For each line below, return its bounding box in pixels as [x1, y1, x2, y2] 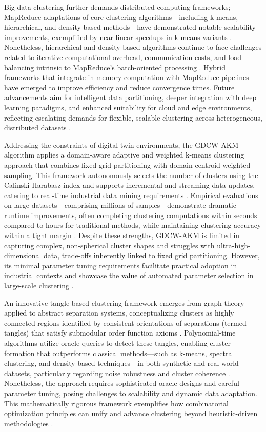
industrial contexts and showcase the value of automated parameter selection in [4, 270, 254, 281]
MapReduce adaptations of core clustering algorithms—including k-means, [4, 11, 238, 22]
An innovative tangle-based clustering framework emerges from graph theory [4, 297, 244, 308]
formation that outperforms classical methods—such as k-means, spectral [4, 347, 234, 358]
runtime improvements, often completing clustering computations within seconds [4, 209, 257, 220]
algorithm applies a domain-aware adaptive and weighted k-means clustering [4, 149, 244, 160]
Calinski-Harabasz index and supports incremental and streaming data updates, [4, 180, 255, 190]
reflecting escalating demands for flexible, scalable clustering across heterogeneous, [4, 112, 262, 123]
